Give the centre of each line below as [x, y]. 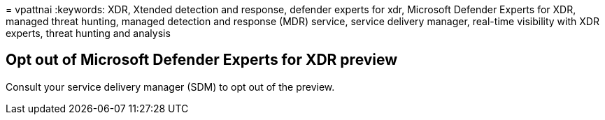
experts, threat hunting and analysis [88, 33]
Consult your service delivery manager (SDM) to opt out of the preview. [170, 87]
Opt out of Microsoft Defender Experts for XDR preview [202, 60]
